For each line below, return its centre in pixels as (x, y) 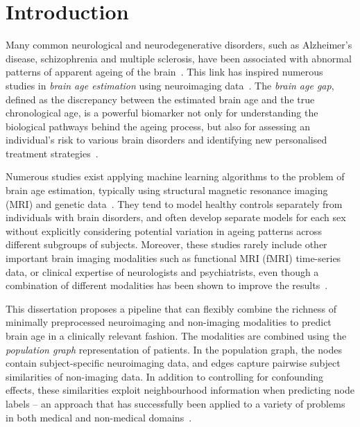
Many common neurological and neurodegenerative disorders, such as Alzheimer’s (179, 45)
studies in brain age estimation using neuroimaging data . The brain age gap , (170, 85)
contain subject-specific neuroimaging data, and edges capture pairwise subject (173, 363)
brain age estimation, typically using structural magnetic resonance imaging (167, 190)
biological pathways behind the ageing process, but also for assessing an (158, 126)
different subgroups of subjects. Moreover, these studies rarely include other (166, 244)
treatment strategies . (52, 153)
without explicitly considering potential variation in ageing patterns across (164, 230)
